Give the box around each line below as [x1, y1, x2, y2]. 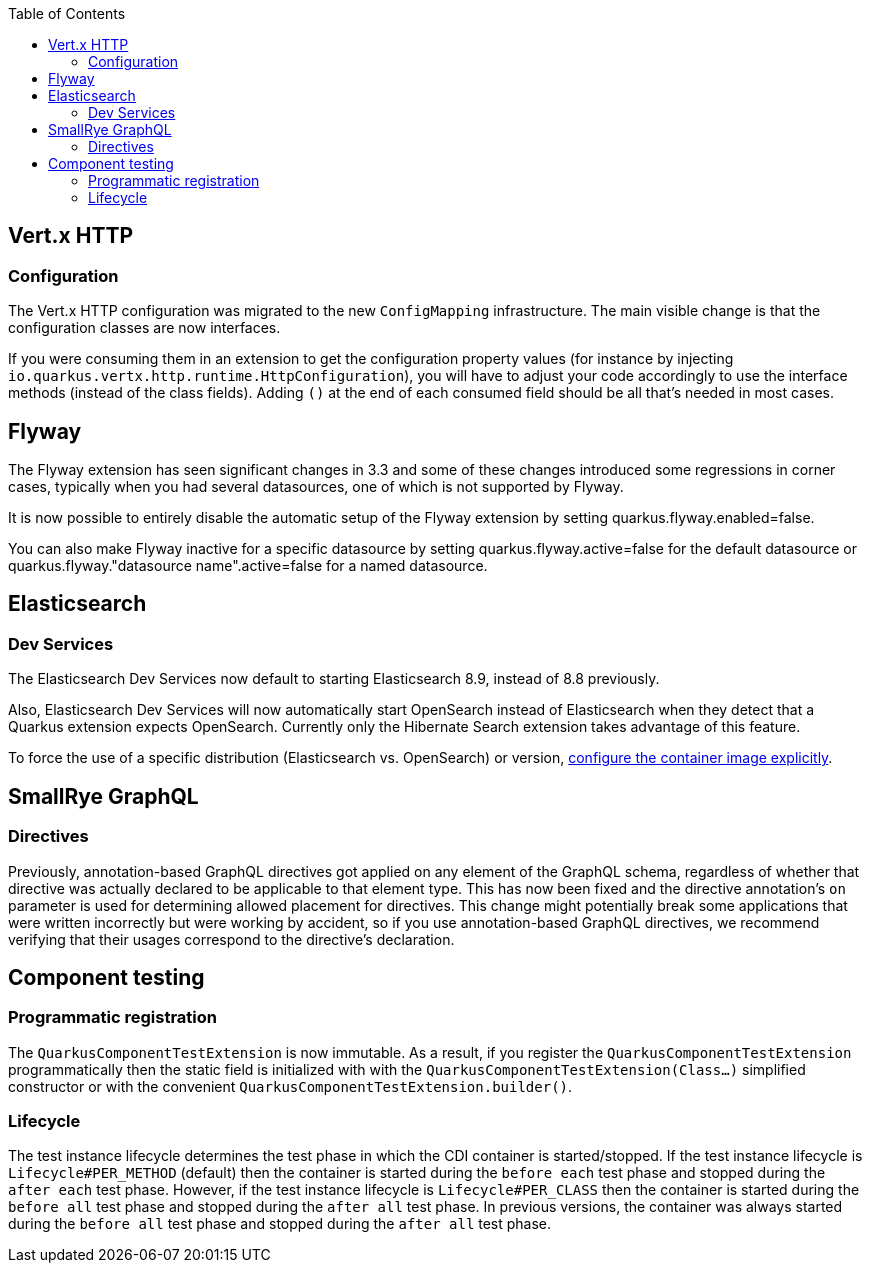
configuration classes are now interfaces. [8, 319, 281, 337]
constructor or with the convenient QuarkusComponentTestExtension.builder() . [8, 1077, 573, 1095]
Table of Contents [8, 5, 126, 22]
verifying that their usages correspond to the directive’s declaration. [8, 930, 455, 948]
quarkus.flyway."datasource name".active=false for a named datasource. [8, 557, 488, 575]
